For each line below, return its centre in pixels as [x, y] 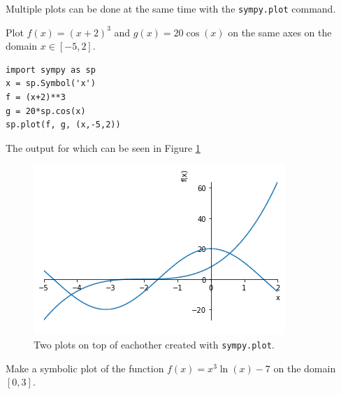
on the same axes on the [280, 32]
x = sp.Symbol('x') [51, 84]
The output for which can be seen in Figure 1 [103, 147]
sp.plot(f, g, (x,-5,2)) [63, 125]
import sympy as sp [51, 70]
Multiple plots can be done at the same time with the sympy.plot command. [171, 8]
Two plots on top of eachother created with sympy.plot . [154, 344]
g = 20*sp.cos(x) [46, 111]
